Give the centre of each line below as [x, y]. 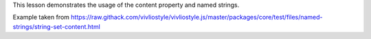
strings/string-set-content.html [57, 26]
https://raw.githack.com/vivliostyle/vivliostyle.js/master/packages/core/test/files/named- [197, 17]
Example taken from [41, 17]
